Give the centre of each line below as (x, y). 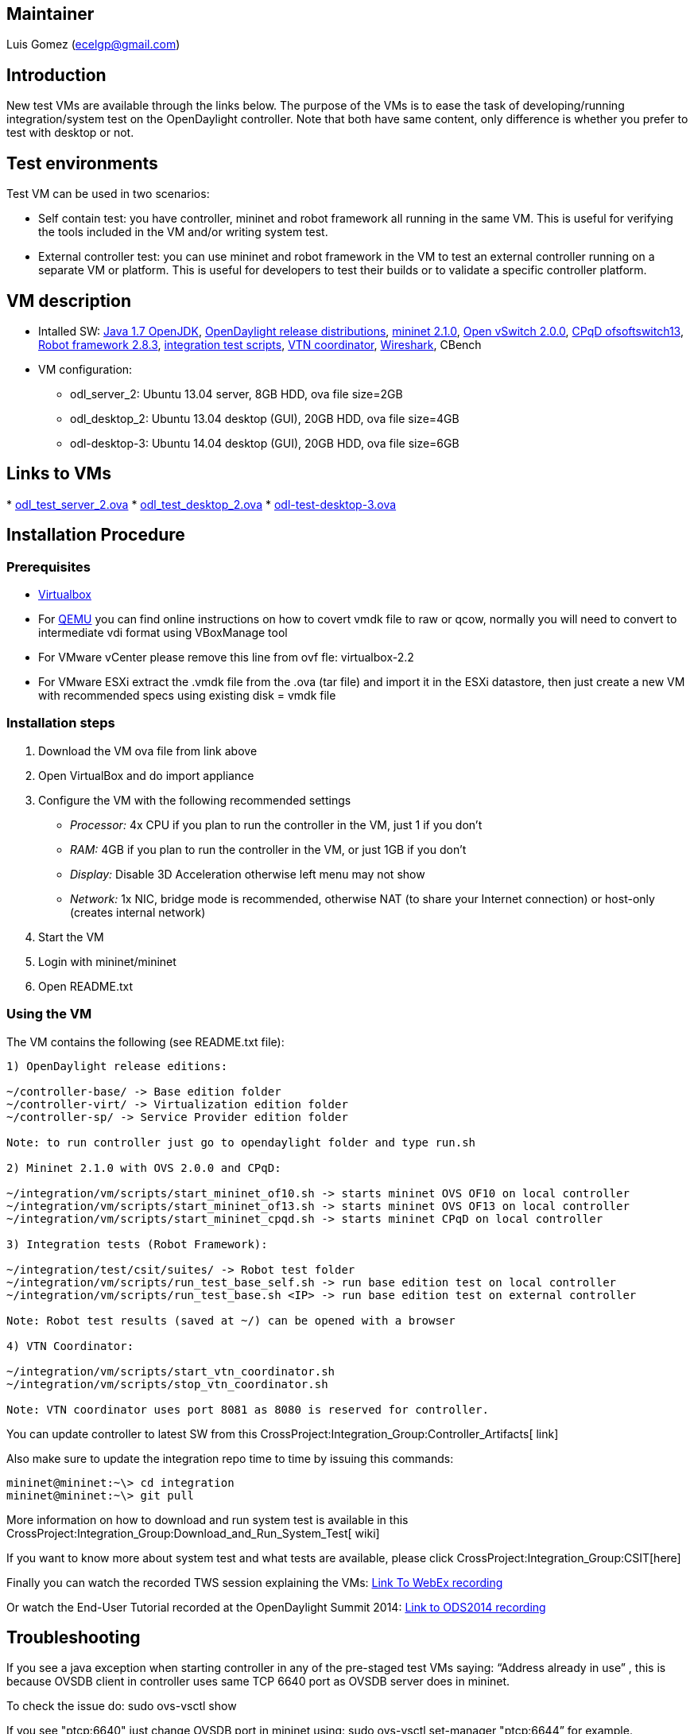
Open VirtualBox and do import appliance (146, 775)
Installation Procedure (96, 535)
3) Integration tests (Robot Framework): (137, 1244)
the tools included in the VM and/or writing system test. (183, 232)
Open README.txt (86, 986)
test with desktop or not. (70, 133)
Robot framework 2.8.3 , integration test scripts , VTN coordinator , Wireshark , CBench (260, 344)
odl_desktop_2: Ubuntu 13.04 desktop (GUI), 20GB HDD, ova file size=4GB (265, 418)
